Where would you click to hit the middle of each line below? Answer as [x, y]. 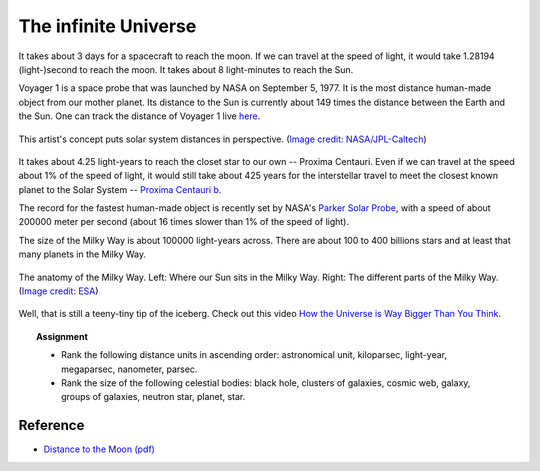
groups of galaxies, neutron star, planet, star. [153, 397]
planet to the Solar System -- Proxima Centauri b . [120, 189]
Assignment [62, 336]
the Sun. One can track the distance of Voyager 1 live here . [139, 116]
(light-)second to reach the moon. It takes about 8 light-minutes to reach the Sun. [186, 69]
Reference [51, 425]
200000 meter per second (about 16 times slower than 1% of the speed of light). [184, 222]
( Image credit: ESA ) [58, 291]
